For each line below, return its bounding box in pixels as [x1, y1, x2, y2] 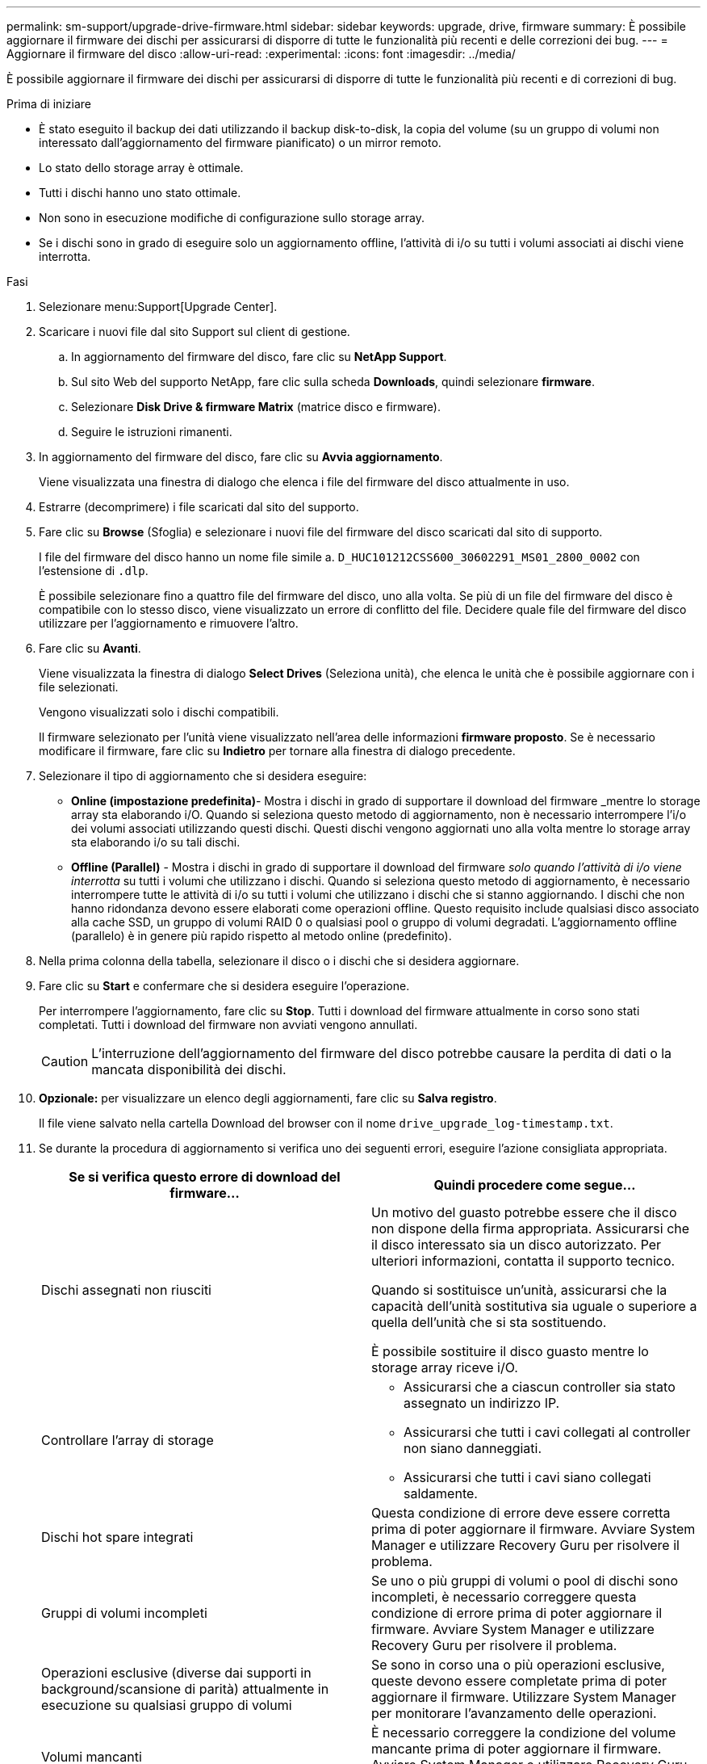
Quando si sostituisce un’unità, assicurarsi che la [371, 1282, 667, 1298]
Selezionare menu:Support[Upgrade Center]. [39, 300, 278, 313]
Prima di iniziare [6, 97, 91, 111]
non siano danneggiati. [404, 1440, 542, 1456]
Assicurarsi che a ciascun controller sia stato [404, 1379, 676, 1395]
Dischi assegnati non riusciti [41, 1282, 211, 1298]
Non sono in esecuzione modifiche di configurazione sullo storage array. [39, 211, 425, 225]
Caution [41, 1053, 89, 1069]
